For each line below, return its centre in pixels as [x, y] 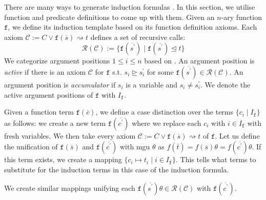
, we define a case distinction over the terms [165, 112]
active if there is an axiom [45, 71]
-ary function [241, 17]
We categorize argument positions [57, 61]
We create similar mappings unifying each [70, 187]
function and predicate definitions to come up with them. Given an [109, 17]
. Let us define [237, 135]
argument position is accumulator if [60, 84]
